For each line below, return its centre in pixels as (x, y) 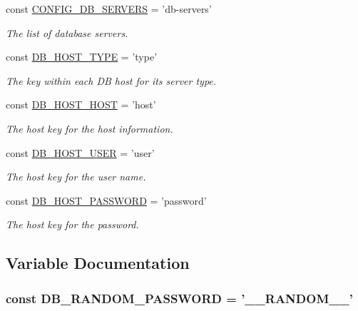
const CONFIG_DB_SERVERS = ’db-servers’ (109, 9)
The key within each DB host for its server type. (111, 80)
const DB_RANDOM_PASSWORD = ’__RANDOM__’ (179, 298)
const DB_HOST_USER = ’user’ (80, 152)
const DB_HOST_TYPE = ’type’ (82, 57)
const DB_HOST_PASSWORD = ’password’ (106, 200)
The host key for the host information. (89, 128)
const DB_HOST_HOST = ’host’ (81, 104)
